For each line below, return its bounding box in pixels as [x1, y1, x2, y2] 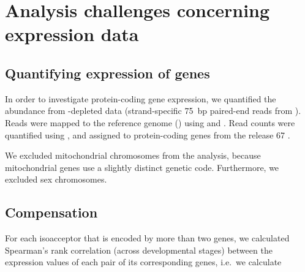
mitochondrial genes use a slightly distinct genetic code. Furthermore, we [5, 161, 279, 173]
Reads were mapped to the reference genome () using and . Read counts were [5, 116, 295, 129]
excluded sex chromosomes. [5, 173, 107, 186]
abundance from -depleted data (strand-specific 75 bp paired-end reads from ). [5, 104, 301, 117]
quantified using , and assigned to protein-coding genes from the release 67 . [5, 128, 290, 141]
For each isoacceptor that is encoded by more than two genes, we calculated [5, 232, 290, 244]
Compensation [5, 203, 98, 222]
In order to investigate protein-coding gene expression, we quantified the [5, 92, 276, 105]
